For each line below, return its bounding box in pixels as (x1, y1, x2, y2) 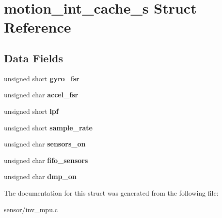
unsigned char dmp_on (4, 171, 77, 182)
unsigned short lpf (4, 106, 59, 116)
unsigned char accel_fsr (4, 90, 79, 100)
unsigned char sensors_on (4, 139, 86, 149)
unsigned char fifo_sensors (4, 155, 88, 165)
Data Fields (4, 50, 63, 65)
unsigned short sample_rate (4, 122, 93, 132)
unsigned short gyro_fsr (4, 73, 79, 83)
